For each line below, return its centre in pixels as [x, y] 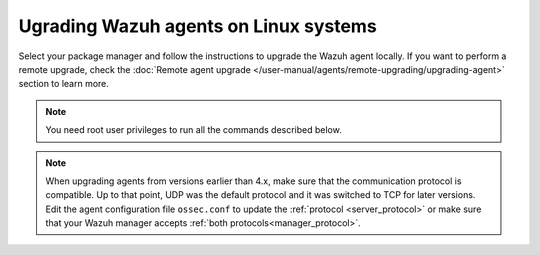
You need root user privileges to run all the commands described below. [193, 130]
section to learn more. [64, 84]
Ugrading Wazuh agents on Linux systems [197, 26]
